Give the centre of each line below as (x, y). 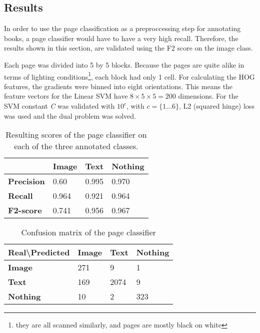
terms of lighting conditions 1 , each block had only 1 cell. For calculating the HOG (129, 76)
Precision (26, 181)
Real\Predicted (39, 252)
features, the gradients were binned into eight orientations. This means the (118, 86)
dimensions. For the (208, 96)
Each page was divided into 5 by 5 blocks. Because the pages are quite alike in (124, 64)
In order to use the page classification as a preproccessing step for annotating (122, 28)
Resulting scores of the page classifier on (76, 135)
